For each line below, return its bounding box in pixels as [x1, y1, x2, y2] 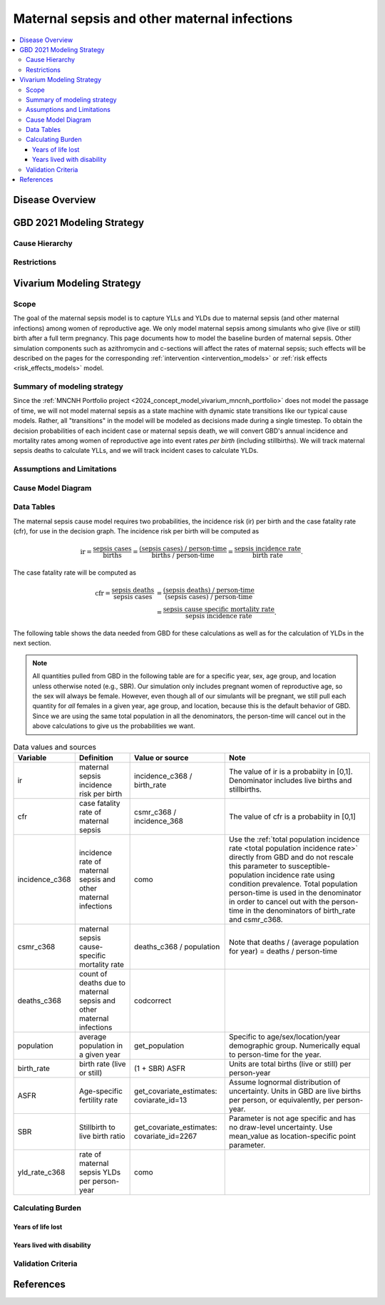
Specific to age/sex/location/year [228, 1031, 341, 1041]
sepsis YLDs [78, 1167, 121, 1177]
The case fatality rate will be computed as [13, 568, 137, 577]
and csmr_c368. [228, 914, 283, 924]
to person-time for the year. [228, 1049, 322, 1059]
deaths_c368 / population [134, 941, 220, 951]
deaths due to [78, 978, 126, 988]
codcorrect [134, 996, 172, 1005]
